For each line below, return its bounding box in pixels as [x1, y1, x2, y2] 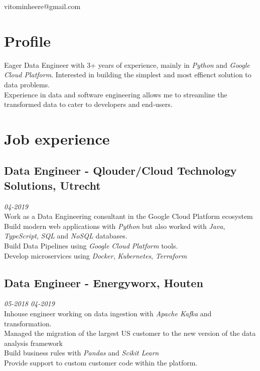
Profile [4, 30, 51, 51]
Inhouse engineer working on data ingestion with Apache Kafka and [4, 308, 212, 319]
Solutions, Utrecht [4, 177, 101, 193]
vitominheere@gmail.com [4, 1, 81, 11]
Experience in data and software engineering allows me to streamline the [4, 89, 227, 99]
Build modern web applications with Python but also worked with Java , [4, 220, 225, 231]
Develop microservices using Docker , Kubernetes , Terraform [4, 250, 187, 261]
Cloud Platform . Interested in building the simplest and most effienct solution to [4, 69, 251, 80]
